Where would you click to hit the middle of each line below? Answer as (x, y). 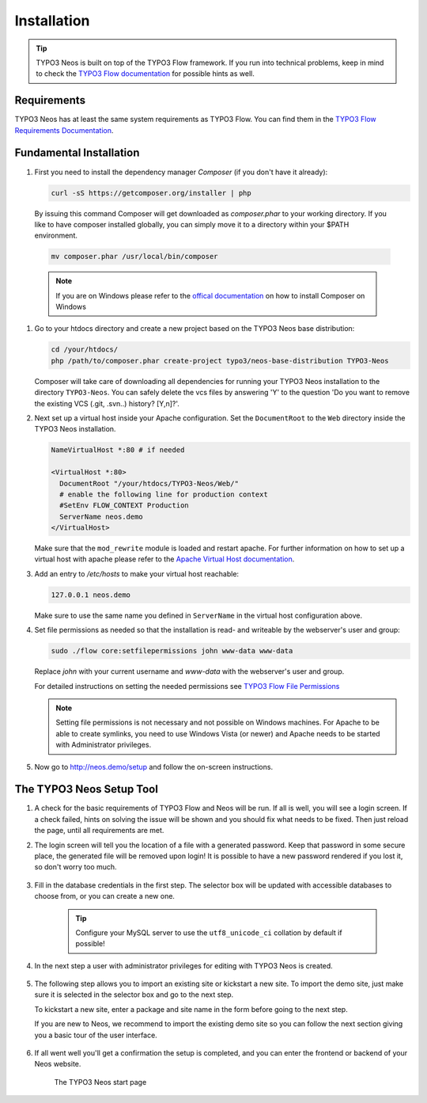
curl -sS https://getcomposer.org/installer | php (151, 193)
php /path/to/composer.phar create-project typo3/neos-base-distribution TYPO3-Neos (220, 361)
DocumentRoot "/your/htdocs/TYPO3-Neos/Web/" (149, 483)
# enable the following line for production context (164, 494)
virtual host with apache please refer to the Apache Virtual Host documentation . (164, 559)
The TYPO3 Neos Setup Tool (86, 789)
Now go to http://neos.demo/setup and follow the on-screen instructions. (153, 766)
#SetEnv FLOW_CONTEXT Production (124, 506)
